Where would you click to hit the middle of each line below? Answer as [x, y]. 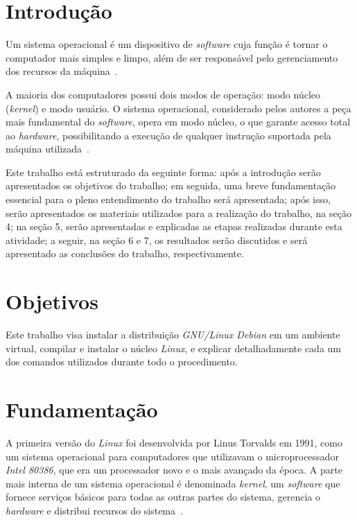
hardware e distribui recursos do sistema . [94, 511]
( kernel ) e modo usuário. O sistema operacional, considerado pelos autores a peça [178, 108]
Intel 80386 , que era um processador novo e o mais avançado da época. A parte [174, 470]
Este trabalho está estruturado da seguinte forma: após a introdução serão [163, 172]
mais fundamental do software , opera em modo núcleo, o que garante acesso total [178, 122]
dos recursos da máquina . [62, 71]
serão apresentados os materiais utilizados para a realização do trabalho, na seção [178, 213]
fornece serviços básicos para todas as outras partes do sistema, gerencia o [163, 497]
